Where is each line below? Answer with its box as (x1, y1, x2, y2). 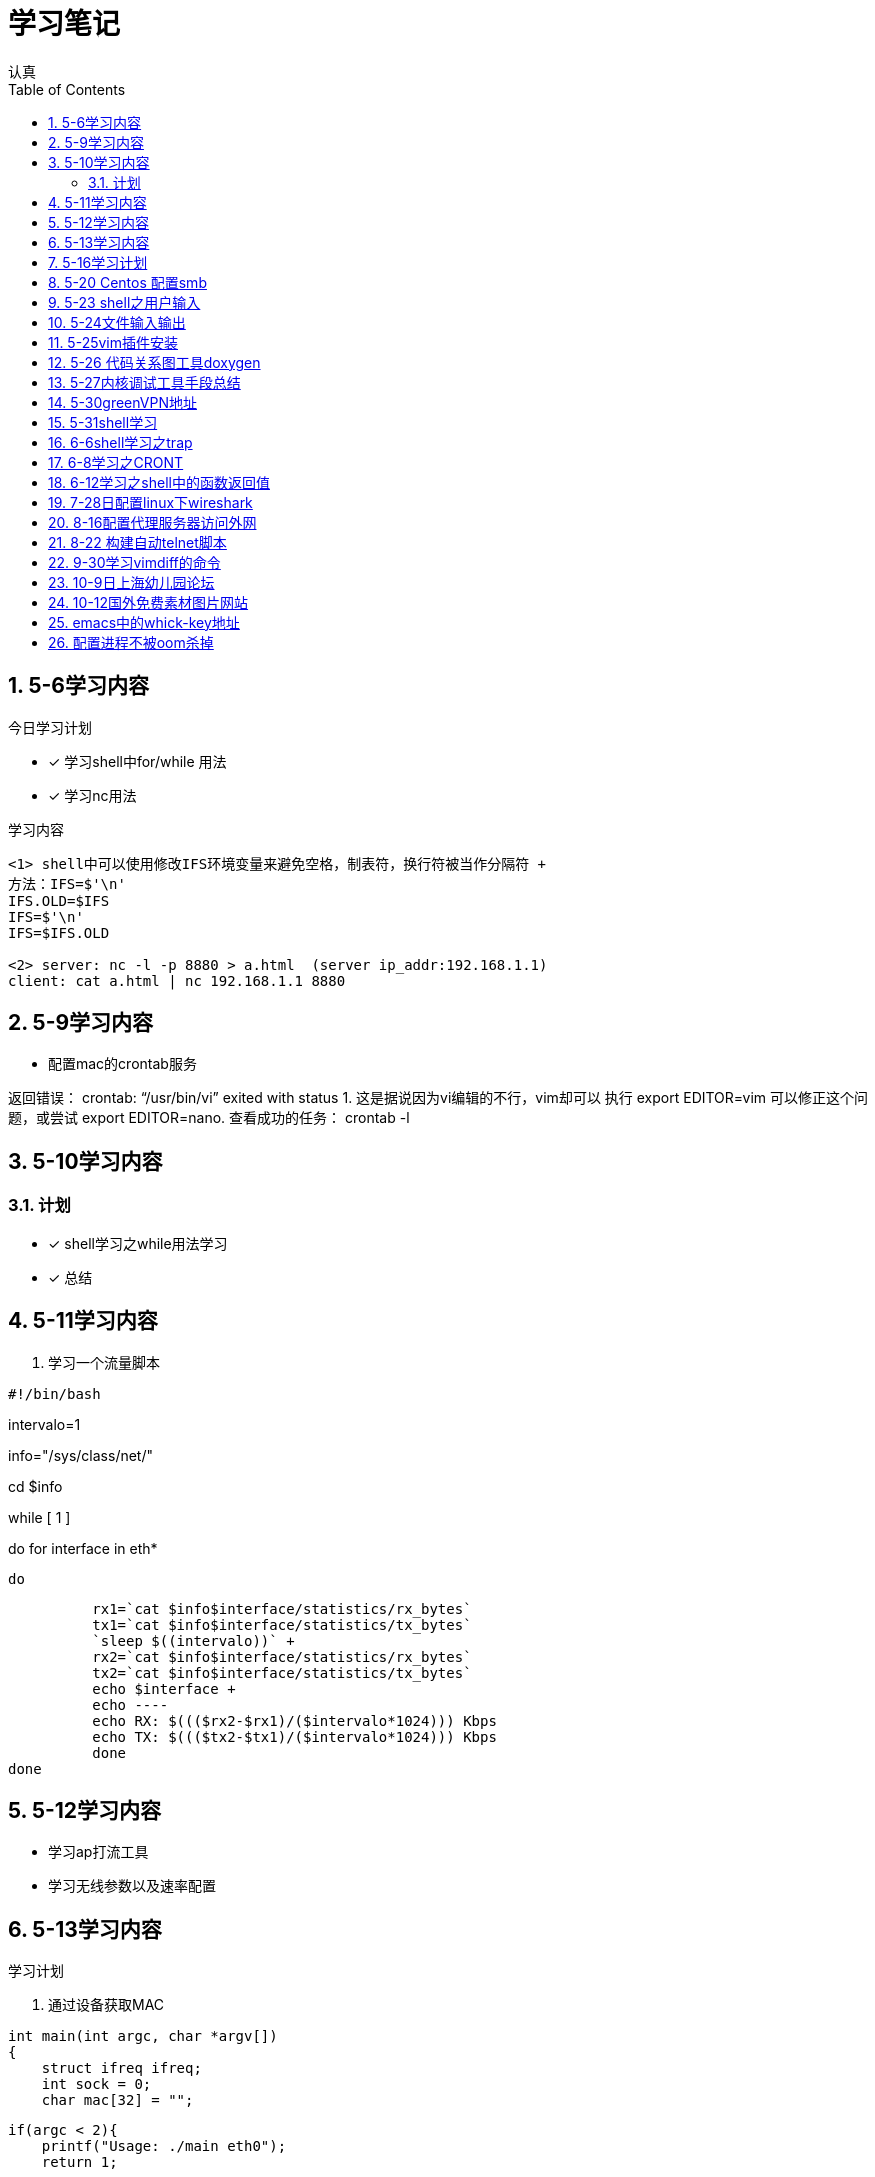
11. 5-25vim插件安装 (48, 333, 178, 351)
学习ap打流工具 (48, 1843, 149, 1861)
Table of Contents (8, 80, 126, 98)
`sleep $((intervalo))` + (92, 1632, 295, 1649)
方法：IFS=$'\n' (8, 875, 126, 892)
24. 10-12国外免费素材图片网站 (48, 593, 249, 611)
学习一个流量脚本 (48, 1353, 160, 1371)
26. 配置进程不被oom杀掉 (48, 633, 214, 651)
